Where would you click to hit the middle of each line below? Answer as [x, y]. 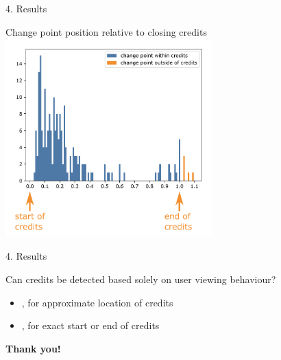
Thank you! [33, 348]
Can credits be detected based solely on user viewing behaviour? [141, 279]
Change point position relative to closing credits [106, 31]
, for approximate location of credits [97, 302]
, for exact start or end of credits [90, 325]
